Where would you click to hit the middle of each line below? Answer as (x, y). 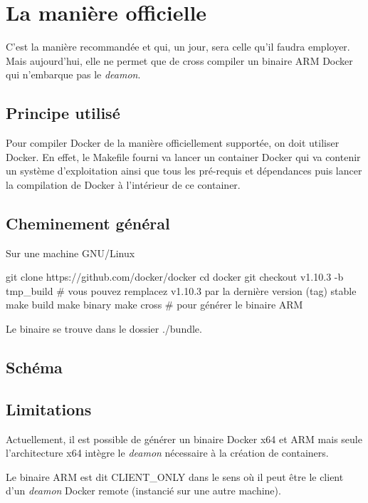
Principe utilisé (63, 113)
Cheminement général (88, 223)
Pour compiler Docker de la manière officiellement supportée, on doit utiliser (173, 143)
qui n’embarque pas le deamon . (73, 74)
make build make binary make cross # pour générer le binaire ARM (154, 305)
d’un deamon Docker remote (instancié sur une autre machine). (143, 491)
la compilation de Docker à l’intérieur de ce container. (123, 184)
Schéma (34, 367)
